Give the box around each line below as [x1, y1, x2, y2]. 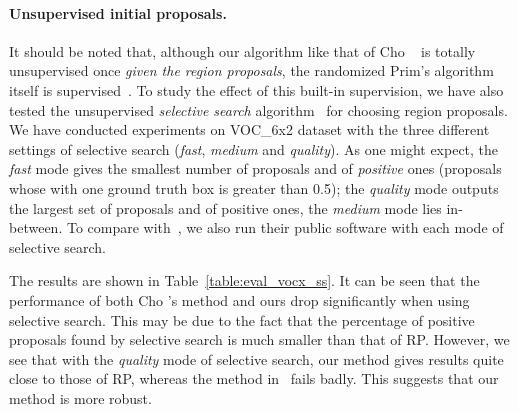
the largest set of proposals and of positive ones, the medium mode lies [9, 197, 442, 218]
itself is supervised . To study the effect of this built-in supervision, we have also [9, 79, 504, 100]
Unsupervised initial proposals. [9, 2, 227, 23]
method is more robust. [9, 387, 152, 408]
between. [9, 217, 63, 238]
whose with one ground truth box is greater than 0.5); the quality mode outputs [9, 177, 499, 198]
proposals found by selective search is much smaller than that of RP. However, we [9, 329, 510, 350]
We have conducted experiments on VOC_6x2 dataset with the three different [9, 119, 490, 140]
